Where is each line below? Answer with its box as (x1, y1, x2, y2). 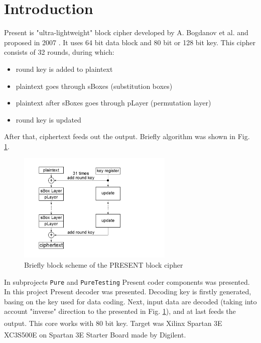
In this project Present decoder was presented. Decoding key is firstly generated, (4, 286, 251, 297)
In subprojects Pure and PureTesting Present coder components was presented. (4, 276, 250, 287)
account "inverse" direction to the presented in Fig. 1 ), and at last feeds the (4, 306, 236, 316)
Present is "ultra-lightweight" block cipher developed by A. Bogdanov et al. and (4, 27, 248, 38)
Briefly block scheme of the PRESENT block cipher (24, 259, 183, 270)
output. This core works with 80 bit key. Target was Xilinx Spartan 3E (4, 317, 222, 328)
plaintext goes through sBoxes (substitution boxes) (16, 80, 173, 91)
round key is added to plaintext (16, 63, 113, 74)
